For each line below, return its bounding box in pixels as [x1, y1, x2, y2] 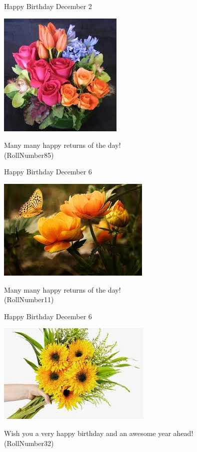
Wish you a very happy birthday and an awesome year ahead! [4, 427, 193, 438]
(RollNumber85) [4, 149, 54, 160]
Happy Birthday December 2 [4, 1, 92, 11]
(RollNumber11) [4, 294, 54, 305]
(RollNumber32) [4, 437, 54, 448]
